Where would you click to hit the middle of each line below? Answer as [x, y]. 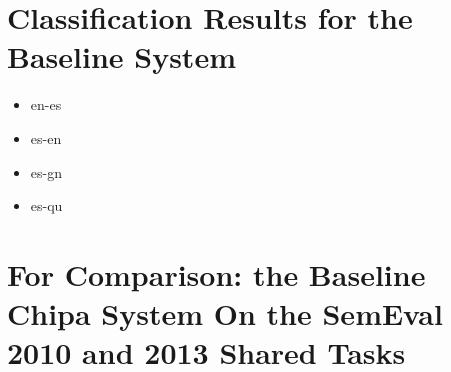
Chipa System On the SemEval [225, 313]
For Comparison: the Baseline [216, 273]
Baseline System [121, 56]
